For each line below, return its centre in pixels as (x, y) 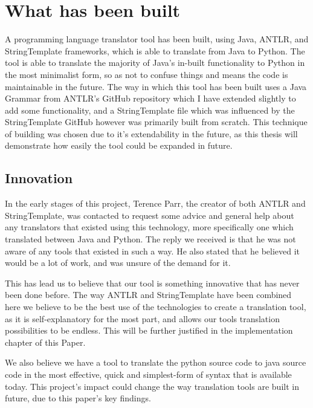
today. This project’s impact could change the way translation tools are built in (152, 386)
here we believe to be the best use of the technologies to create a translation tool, (156, 307)
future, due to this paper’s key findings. (78, 398)
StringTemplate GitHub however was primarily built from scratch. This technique (156, 122)
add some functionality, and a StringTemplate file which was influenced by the (150, 110)
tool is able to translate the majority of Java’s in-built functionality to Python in (155, 63)
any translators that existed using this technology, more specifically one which (149, 227)
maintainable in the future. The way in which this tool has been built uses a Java (156, 86)
